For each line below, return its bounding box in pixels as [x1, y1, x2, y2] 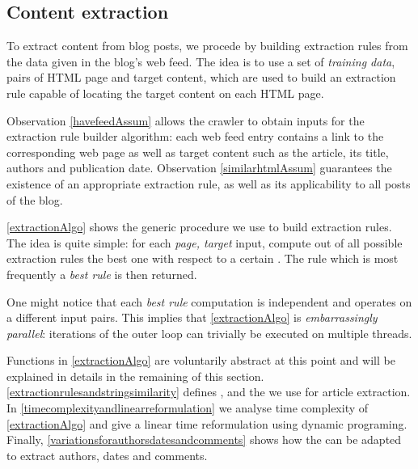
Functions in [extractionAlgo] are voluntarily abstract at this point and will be [6, 352, 395, 369]
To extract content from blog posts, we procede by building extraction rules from [6, 37, 408, 54]
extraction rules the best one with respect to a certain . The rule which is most [6, 250, 399, 267]
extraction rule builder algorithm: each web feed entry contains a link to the [6, 128, 384, 145]
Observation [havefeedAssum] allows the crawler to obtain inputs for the [6, 112, 365, 129]
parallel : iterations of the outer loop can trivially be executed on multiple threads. [6, 324, 412, 341]
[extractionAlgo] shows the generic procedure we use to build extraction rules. [6, 218, 392, 235]
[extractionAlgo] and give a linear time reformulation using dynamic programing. [6, 415, 407, 432]
